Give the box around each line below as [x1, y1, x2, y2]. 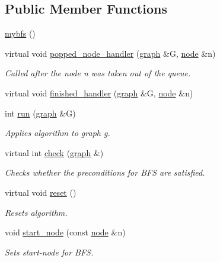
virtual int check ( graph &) [5, 146, 104, 159]
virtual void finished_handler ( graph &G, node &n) [5, 86, 193, 99]
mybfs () [5, 27, 36, 40]
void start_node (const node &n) [5, 226, 126, 238]
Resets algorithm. [5, 206, 68, 218]
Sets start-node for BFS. [5, 245, 94, 258]
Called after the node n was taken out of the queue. [5, 67, 191, 79]
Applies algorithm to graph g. [5, 127, 110, 139]
